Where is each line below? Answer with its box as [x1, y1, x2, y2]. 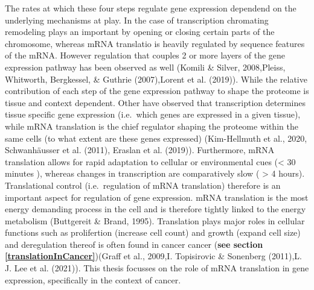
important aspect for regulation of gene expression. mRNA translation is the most [5, 191, 309, 203]
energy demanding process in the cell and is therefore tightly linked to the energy [5, 203, 306, 215]
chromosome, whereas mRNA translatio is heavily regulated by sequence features [5, 37, 305, 49]
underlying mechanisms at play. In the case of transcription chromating [5, 13, 269, 26]
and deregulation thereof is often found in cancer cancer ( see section [5, 238, 263, 250]
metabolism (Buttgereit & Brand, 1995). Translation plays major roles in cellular [5, 214, 305, 227]
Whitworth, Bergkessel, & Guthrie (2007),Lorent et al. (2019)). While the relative [5, 72, 307, 85]
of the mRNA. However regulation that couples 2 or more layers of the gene [5, 49, 286, 61]
